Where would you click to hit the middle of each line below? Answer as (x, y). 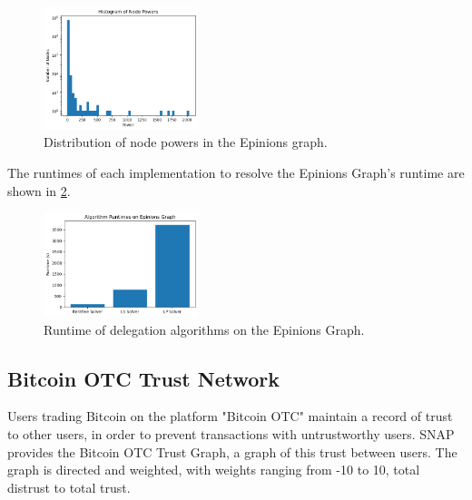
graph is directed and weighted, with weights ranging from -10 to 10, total (214, 470)
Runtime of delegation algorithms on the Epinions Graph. (204, 329)
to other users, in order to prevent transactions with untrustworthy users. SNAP (231, 434)
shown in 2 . (39, 190)
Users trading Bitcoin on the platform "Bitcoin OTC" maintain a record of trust (230, 416)
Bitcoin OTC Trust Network (144, 378)
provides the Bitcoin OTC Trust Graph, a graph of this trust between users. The (232, 451)
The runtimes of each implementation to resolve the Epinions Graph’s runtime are (236, 172)
